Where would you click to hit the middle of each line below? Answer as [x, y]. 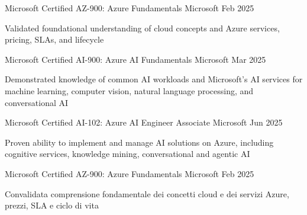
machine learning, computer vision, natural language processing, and [129, 90]
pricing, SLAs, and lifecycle [54, 39]
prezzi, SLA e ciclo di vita [52, 205]
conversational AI [37, 102]
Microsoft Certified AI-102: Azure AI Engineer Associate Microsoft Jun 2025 [144, 122]
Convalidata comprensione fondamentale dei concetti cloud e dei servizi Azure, [147, 193]
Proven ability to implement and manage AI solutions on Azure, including [139, 142]
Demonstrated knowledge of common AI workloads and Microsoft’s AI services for [154, 79]
